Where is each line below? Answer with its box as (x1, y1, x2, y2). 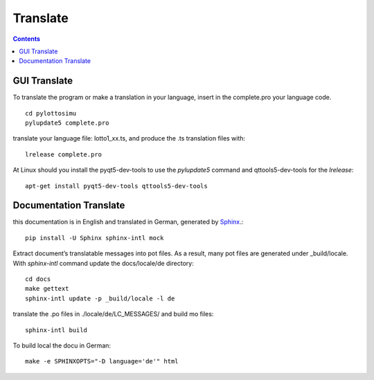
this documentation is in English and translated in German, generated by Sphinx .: (12, 218, 244, 226)
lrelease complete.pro (25, 150, 103, 159)
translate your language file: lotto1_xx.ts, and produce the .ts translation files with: (12, 134, 246, 143)
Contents (12, 35, 41, 43)
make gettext (25, 284, 69, 293)
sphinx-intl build (25, 326, 88, 334)
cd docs (25, 275, 51, 283)
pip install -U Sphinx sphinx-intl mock (25, 234, 164, 242)
